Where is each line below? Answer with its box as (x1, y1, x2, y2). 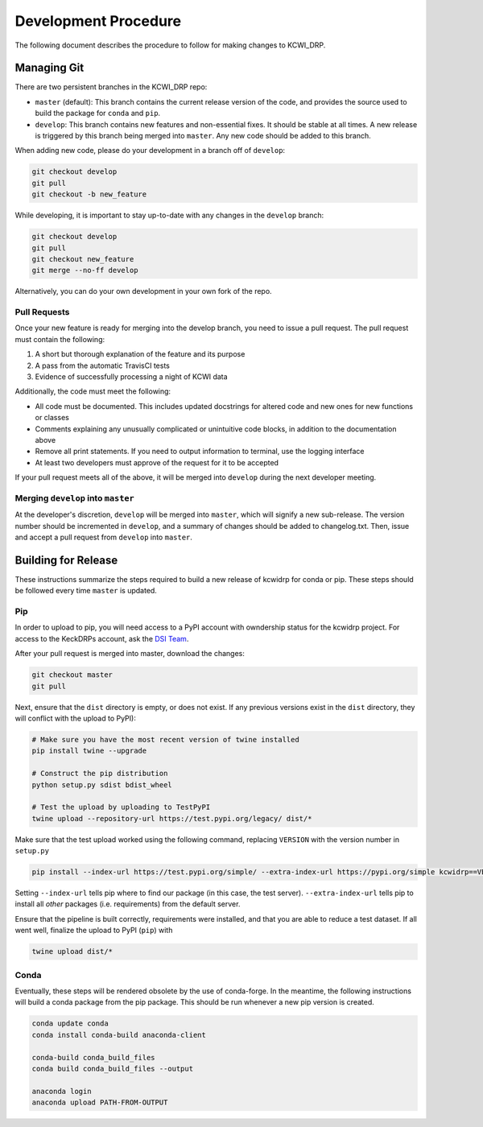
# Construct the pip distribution (31, 769, 168, 778)
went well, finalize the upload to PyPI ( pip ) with (14, 926, 173, 935)
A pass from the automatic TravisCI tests (35, 361, 171, 370)
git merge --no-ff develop (31, 266, 138, 275)
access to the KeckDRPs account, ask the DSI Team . (14, 634, 189, 643)
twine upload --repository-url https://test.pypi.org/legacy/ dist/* (31, 814, 312, 823)
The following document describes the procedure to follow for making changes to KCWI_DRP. (14, 40, 326, 50)
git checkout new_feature (31, 254, 134, 263)
